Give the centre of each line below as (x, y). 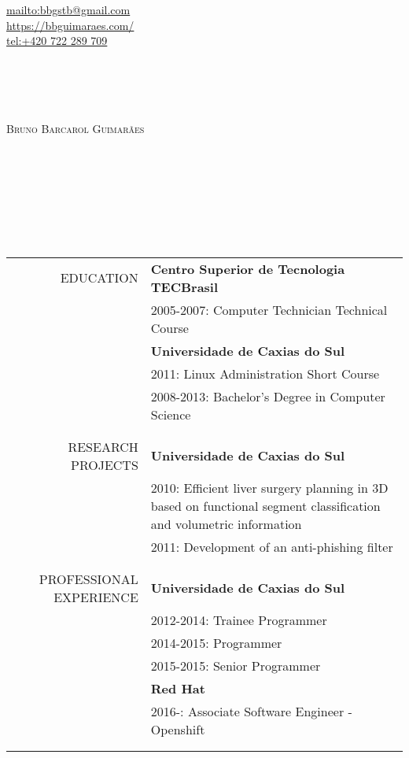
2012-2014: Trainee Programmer (239, 619)
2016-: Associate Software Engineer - (251, 711)
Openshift (178, 729)
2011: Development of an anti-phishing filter (272, 546)
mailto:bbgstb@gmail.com (68, 9)
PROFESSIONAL (88, 579)
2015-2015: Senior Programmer (236, 665)
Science (171, 414)
